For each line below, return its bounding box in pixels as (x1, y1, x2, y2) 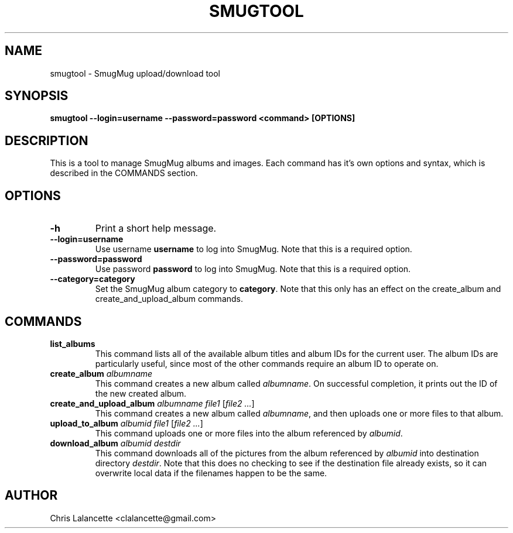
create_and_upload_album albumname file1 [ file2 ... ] (50, 398, 255, 408)
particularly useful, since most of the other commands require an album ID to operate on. (95, 358, 439, 369)
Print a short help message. (95, 222, 217, 235)
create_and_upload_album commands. (95, 294, 244, 304)
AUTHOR (5, 488, 58, 503)
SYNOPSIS (5, 88, 69, 104)
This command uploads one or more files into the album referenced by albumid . (95, 428, 403, 438)
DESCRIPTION (5, 133, 88, 148)
